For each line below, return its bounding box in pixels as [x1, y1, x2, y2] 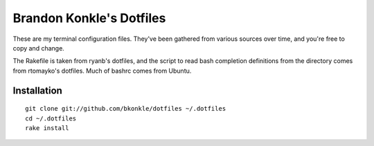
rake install [25, 124, 69, 131]
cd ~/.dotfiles [25, 114, 77, 122]
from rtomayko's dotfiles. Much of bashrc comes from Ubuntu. [12, 66, 192, 75]
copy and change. [12, 44, 65, 52]
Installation [12, 84, 62, 96]
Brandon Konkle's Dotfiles [12, 10, 166, 26]
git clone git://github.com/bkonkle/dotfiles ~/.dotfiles [25, 104, 226, 113]
